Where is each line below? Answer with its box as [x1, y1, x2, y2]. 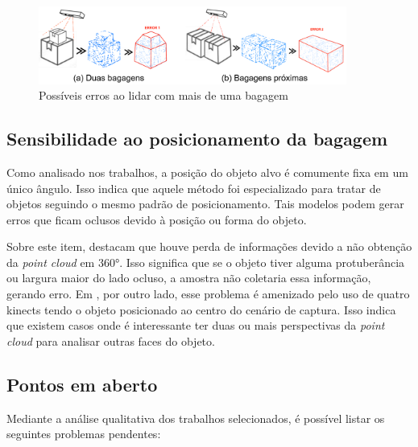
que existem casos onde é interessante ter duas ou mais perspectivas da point [6, 317, 385, 334]
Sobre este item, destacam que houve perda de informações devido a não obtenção [6, 238, 412, 255]
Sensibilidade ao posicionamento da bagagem [6, 126, 388, 151]
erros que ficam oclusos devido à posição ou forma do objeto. [6, 211, 307, 228]
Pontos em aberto [6, 371, 158, 396]
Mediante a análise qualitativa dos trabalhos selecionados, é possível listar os [6, 409, 385, 426]
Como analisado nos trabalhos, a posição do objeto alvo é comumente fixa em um [6, 163, 408, 180]
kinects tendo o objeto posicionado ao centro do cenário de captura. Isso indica [6, 301, 396, 318]
